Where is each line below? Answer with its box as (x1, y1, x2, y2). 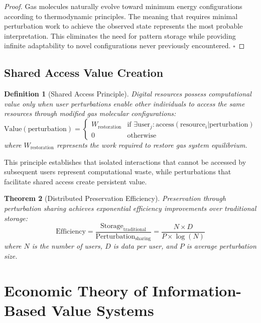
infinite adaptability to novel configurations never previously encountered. (4, 40, 231, 51)
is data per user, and (113, 241, 177, 251)
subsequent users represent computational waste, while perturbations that (4, 166, 231, 177)
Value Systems (51, 299, 154, 320)
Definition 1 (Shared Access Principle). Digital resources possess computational (4, 88, 251, 99)
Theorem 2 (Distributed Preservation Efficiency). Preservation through (4, 193, 226, 203)
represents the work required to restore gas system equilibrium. (56, 139, 247, 150)
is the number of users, (32, 241, 103, 251)
